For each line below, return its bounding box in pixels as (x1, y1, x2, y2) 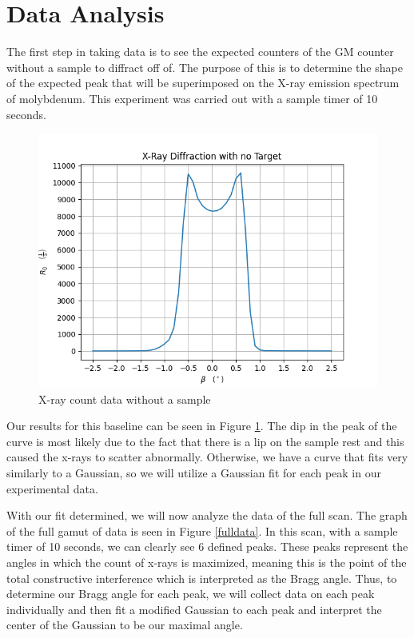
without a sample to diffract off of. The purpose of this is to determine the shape (6, 58, 403, 75)
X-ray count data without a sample (38, 390, 211, 407)
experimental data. (6, 480, 98, 496)
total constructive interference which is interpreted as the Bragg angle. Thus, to (6, 569, 397, 586)
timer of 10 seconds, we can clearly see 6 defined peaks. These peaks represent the (6, 538, 408, 555)
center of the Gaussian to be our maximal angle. (6, 616, 243, 633)
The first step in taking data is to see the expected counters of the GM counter (6, 43, 394, 60)
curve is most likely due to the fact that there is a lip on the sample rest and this (6, 433, 404, 449)
